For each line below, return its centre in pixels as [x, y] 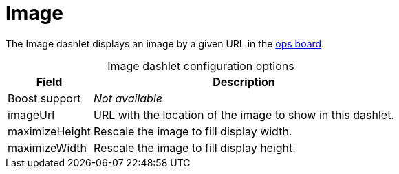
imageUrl [31, 115]
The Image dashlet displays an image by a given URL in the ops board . [165, 43]
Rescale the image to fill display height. [195, 148]
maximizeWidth [47, 148]
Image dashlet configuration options [201, 66]
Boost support [44, 98]
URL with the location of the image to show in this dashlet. [244, 115]
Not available [128, 98]
